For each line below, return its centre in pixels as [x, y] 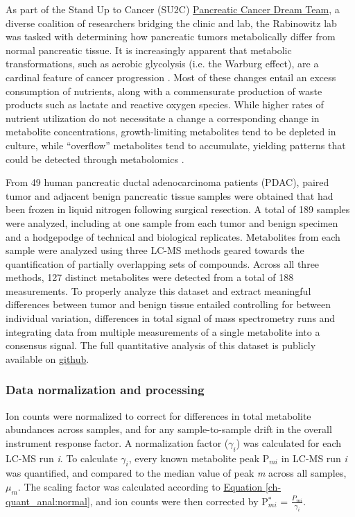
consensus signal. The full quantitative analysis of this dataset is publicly [161, 345]
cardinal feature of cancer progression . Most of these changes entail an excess [171, 77]
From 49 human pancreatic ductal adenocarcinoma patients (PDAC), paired [167, 182]
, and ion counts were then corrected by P [179, 501]
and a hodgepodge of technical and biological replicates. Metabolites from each [173, 236]
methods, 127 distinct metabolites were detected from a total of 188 [150, 277]
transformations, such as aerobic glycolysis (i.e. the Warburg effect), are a [162, 63]
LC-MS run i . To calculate [62, 458]
